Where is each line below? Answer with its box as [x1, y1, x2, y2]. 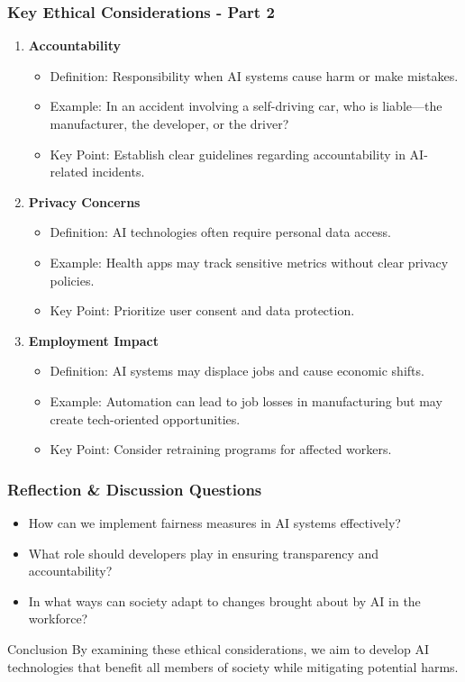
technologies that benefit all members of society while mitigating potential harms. [7, 657, 459, 676]
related [50, 162, 88, 181]
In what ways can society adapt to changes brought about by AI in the [28, 591, 421, 610]
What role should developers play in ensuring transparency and [28, 543, 379, 562]
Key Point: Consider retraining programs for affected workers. [50, 440, 392, 459]
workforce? [28, 609, 88, 628]
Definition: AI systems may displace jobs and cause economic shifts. [50, 361, 424, 380]
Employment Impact [28, 331, 159, 350]
